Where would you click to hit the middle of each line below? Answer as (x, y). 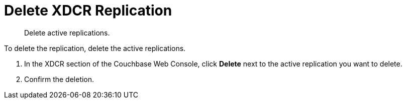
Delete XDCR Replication (88, 10)
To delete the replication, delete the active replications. (95, 48)
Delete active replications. (67, 32)
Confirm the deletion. (59, 79)
